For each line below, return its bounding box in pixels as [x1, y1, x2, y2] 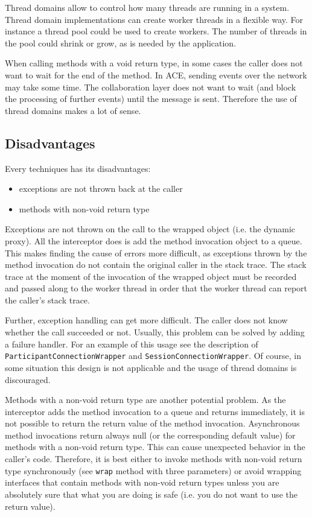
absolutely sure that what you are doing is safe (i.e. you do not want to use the [5, 487, 298, 500]
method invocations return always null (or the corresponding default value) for [5, 428, 296, 441]
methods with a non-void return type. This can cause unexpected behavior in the [5, 440, 305, 453]
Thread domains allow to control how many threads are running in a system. [5, 1, 290, 13]
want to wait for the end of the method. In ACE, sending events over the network [5, 68, 307, 81]
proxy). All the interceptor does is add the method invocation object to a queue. [5, 234, 302, 247]
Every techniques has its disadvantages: [5, 162, 151, 174]
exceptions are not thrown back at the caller [19, 182, 183, 195]
